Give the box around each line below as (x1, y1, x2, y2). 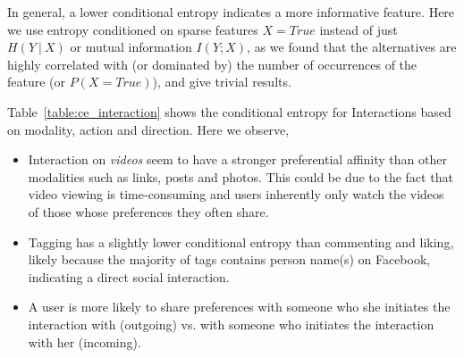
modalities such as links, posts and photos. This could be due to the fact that (28, 167, 453, 186)
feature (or (7, 72, 66, 91)
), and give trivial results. (152, 72, 291, 91)
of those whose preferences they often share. (28, 202, 269, 221)
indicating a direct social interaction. (28, 267, 230, 286)
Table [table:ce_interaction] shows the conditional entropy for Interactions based (7, 102, 451, 121)
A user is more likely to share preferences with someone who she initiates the (28, 297, 451, 316)
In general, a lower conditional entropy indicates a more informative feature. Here (7, 3, 455, 21)
